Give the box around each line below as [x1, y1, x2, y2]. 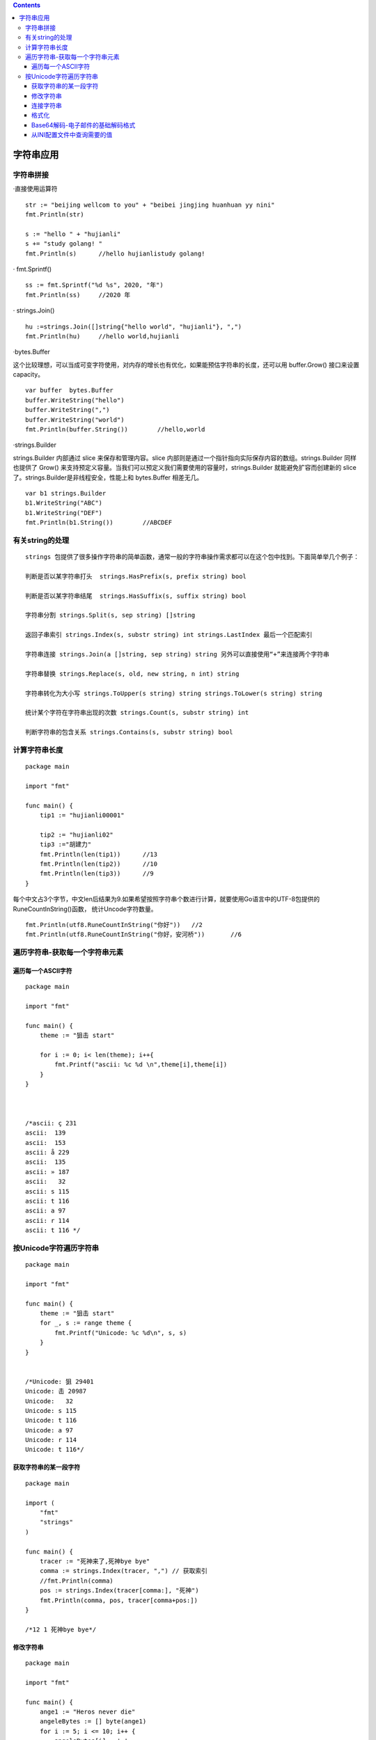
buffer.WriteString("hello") [25, 396, 125, 404]
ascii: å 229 [25, 1148, 70, 1156]
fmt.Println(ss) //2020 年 [25, 291, 131, 299]
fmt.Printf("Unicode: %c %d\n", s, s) [54, 1329, 187, 1336]
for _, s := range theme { [39, 1319, 132, 1327]
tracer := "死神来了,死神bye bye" [39, 1557, 150, 1565]
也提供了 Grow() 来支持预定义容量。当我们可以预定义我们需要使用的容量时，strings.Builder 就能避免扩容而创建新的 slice [13, 464, 357, 472]
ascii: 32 [25, 1178, 66, 1186]
